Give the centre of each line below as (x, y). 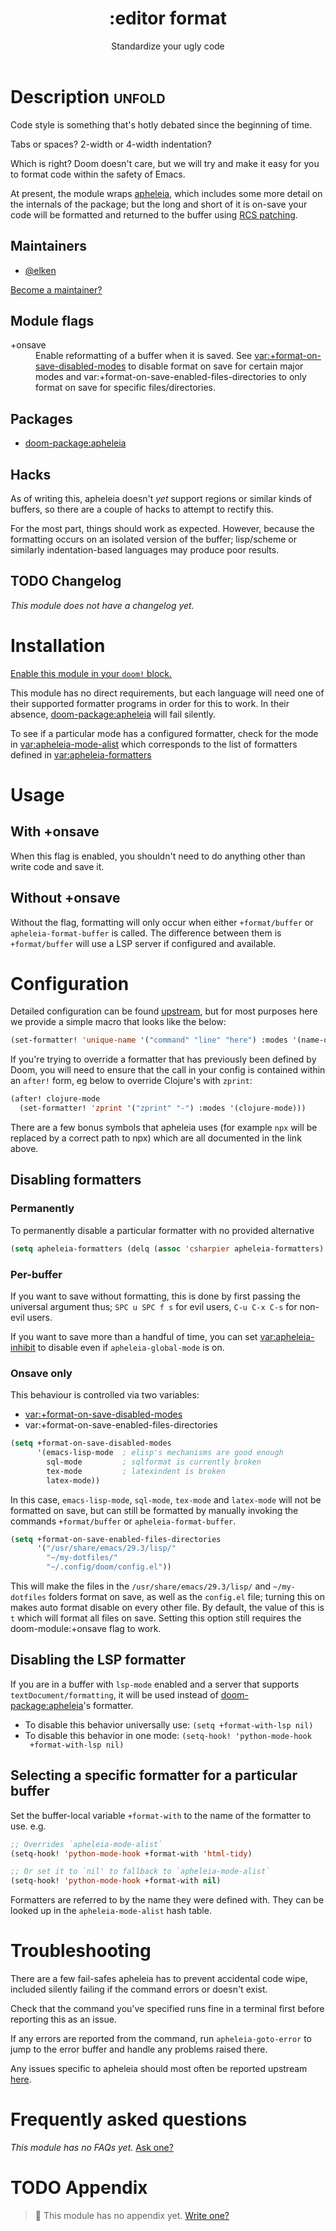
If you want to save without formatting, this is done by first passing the (155, 1296)
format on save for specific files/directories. (125, 388)
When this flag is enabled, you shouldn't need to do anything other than (158, 856)
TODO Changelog (66, 581)
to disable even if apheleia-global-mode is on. (131, 1347)
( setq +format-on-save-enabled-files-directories (116, 1539)
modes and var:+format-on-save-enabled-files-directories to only (171, 377)
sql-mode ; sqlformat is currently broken (154, 1462)
